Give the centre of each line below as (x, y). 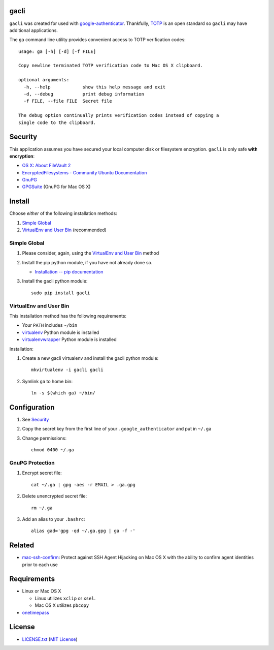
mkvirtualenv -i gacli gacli (67, 370)
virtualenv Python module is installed (61, 332)
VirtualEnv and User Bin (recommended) (64, 230)
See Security (36, 420)
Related (22, 546)
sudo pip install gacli (61, 293)
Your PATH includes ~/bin (50, 325)
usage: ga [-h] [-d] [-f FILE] (57, 51)
